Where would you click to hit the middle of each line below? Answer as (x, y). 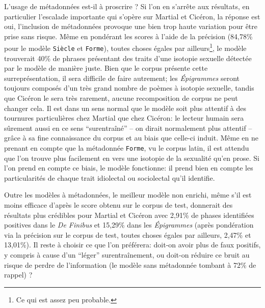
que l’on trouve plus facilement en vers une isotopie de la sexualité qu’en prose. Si (132, 158)
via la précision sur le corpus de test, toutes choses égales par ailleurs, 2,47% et (128, 234)
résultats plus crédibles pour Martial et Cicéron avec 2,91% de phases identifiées (129, 215)
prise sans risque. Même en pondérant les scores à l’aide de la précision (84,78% (128, 36)
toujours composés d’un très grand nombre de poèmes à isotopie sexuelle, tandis (129, 88)
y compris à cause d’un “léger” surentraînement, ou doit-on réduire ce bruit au (127, 255)
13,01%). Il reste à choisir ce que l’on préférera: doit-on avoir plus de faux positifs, (132, 245)
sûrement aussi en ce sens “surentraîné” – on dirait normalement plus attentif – (128, 128)
